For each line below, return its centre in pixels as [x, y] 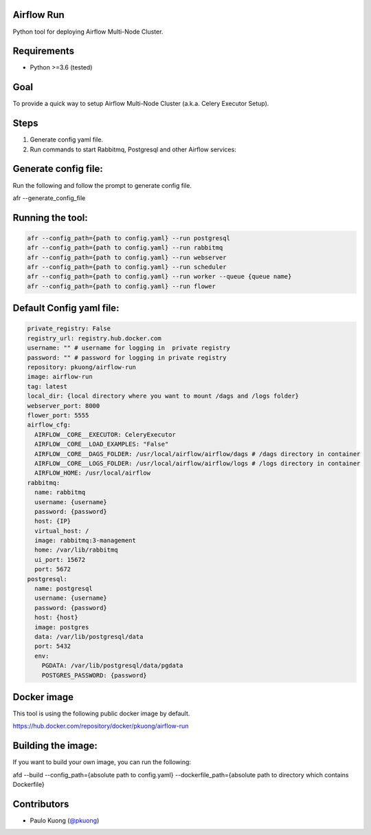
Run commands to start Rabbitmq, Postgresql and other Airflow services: [133, 149]
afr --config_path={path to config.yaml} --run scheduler [127, 267]
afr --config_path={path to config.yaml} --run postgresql [128, 238]
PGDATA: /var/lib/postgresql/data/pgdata [112, 666]
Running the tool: [50, 218]
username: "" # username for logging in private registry [128, 348]
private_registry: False [69, 329]
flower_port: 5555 [58, 415]
